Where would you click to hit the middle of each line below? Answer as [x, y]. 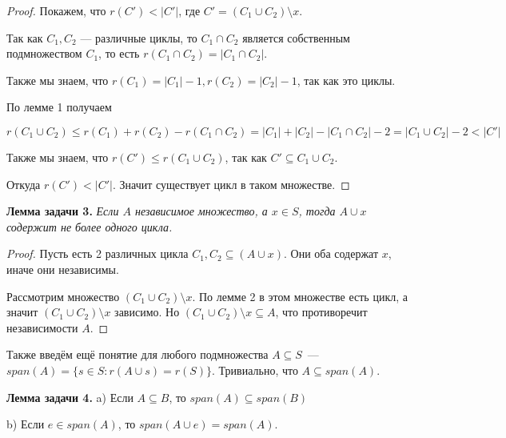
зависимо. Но [147, 312]
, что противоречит [321, 312]
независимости [42, 327]
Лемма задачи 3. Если [63, 211]
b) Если [26, 424]
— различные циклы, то [139, 37]
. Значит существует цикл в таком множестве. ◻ [231, 184]
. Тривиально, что [255, 370]
